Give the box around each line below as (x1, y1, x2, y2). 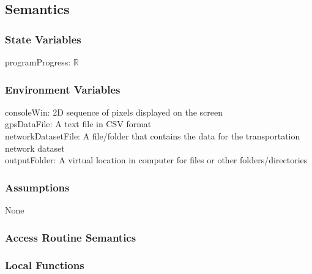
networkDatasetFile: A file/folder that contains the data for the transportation (5, 130, 300, 142)
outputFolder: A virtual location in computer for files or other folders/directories (5, 154, 308, 166)
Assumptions (5, 179, 70, 194)
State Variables (5, 31, 81, 46)
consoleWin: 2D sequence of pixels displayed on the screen (5, 105, 223, 118)
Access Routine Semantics (5, 229, 136, 245)
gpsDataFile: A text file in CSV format (5, 117, 152, 130)
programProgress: (5, 56, 71, 68)
